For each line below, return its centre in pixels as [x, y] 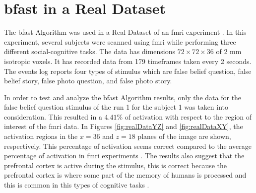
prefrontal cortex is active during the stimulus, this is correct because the [116, 165]
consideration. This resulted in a [53, 116]
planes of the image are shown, [184, 136]
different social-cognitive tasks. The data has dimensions [90, 51]
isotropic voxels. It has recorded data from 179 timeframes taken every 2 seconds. [128, 61]
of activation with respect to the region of [188, 116]
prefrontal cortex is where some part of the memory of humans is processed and [125, 175]
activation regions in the [41, 136]
